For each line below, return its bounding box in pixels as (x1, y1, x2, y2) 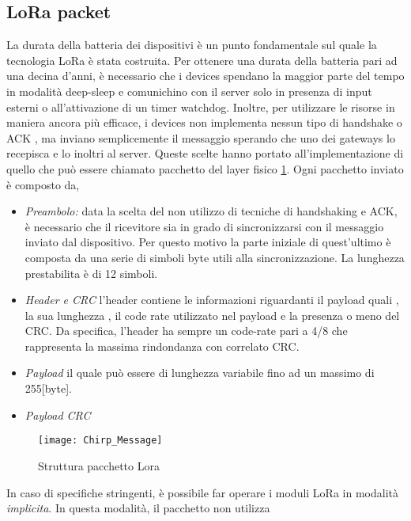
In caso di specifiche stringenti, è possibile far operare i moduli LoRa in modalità (6, 484, 398, 500)
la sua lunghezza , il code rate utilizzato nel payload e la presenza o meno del (25, 306, 400, 323)
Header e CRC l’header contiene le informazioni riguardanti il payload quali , (25, 291, 399, 308)
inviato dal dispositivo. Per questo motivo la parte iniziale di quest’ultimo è (25, 234, 391, 250)
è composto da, (6, 176, 80, 192)
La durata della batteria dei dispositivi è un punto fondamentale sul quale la (6, 36, 377, 53)
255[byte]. (25, 380, 72, 397)
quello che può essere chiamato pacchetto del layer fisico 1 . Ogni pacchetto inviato (6, 160, 404, 177)
